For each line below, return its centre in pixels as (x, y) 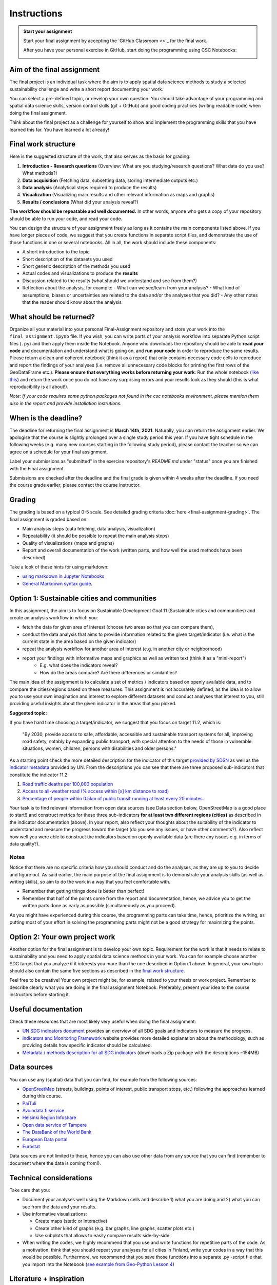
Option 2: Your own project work (62, 937)
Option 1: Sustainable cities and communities (83, 598)
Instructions (36, 13)
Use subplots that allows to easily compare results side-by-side (102, 1236)
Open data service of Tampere (55, 1125)
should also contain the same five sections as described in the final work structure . (97, 970)
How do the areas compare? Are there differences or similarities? (108, 672)
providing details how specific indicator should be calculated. (87, 1045)
